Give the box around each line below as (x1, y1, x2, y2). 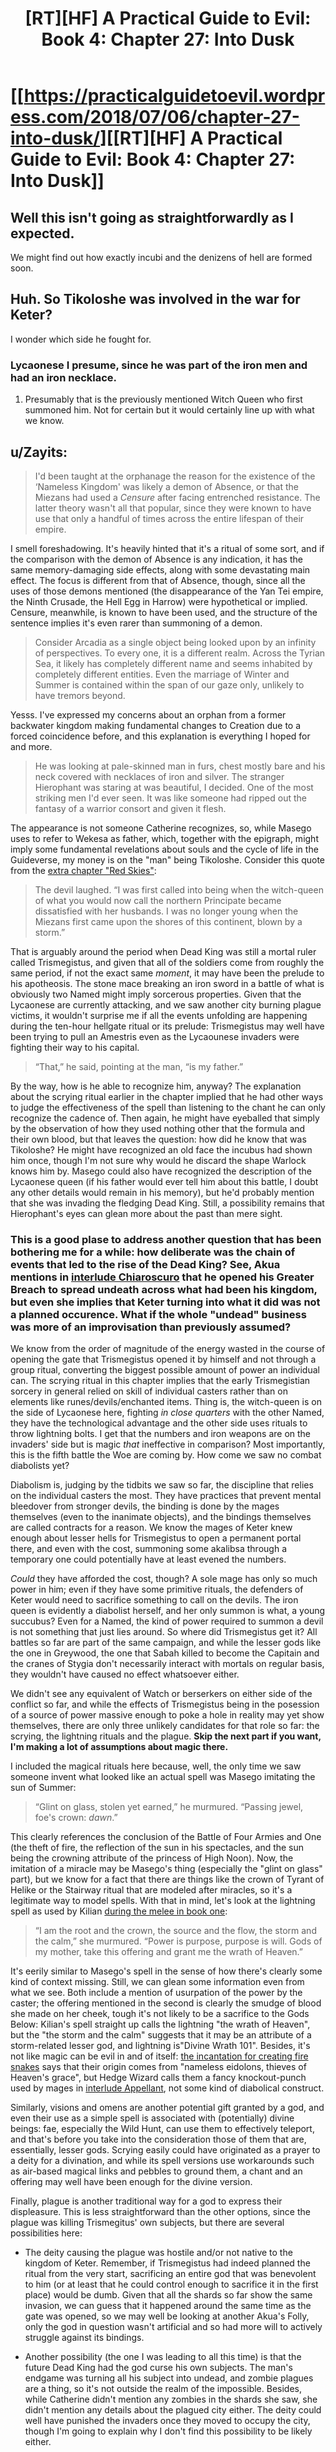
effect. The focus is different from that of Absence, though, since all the (10, 574, 306, 586)
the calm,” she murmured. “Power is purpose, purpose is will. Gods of (34, 1935, 323, 1947)
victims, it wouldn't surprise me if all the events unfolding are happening (10, 1009, 308, 1021)
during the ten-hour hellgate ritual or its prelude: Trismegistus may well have (10, 1020, 325, 1032)
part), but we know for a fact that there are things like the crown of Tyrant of (10, 1873, 325, 1886)
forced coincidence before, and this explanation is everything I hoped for (10, 730, 311, 742)
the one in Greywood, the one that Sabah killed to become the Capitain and (10, 1647, 320, 1659)
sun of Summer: (10, 1782, 77, 1794)
